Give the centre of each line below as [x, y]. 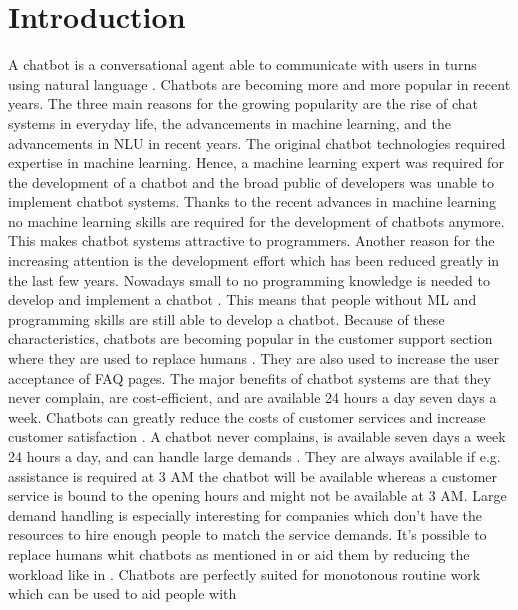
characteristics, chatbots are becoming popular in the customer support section [250, 338]
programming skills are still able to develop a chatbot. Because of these [226, 318]
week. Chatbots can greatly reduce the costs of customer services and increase [247, 416]
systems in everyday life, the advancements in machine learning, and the [229, 122]
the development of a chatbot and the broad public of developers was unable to [251, 181]
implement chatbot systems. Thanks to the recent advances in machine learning [252, 201]
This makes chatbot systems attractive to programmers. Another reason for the [251, 240]
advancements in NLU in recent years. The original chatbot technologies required [257, 142]
